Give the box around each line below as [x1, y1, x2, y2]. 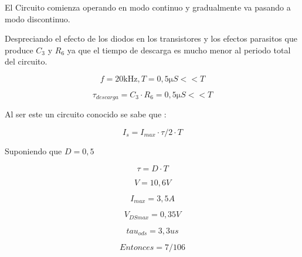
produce [5, 43, 33, 56]
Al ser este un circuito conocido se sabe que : [5, 108, 167, 120]
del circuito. [5, 55, 47, 67]
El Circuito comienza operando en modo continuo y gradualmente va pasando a [5, 1, 291, 13]
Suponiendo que [5, 145, 62, 157]
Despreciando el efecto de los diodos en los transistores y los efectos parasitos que [5, 32, 297, 45]
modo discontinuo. [5, 12, 70, 25]
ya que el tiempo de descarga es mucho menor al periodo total [67, 43, 291, 56]
